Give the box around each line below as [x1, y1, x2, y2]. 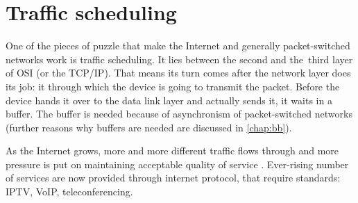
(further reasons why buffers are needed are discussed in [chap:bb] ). [6, 120, 292, 134]
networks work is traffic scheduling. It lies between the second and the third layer [6, 51, 353, 66]
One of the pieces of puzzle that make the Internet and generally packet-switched [6, 38, 350, 53]
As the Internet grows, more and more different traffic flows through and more [6, 143, 339, 158]
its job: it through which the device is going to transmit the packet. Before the [6, 79, 340, 93]
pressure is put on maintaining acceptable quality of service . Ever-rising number [6, 156, 349, 171]
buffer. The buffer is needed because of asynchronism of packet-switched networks [6, 106, 352, 121]
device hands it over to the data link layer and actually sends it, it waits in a [6, 92, 332, 107]
